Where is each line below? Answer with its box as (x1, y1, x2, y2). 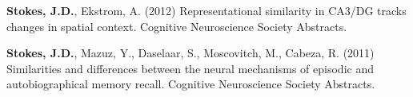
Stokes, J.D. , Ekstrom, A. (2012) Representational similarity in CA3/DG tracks (6, 2, 407, 18)
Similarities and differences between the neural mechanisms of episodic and (6, 60, 374, 76)
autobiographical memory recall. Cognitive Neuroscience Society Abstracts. (6, 76, 375, 92)
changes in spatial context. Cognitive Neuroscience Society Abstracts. (6, 17, 347, 34)
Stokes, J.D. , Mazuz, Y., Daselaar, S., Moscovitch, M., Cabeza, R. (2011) (6, 45, 375, 61)
